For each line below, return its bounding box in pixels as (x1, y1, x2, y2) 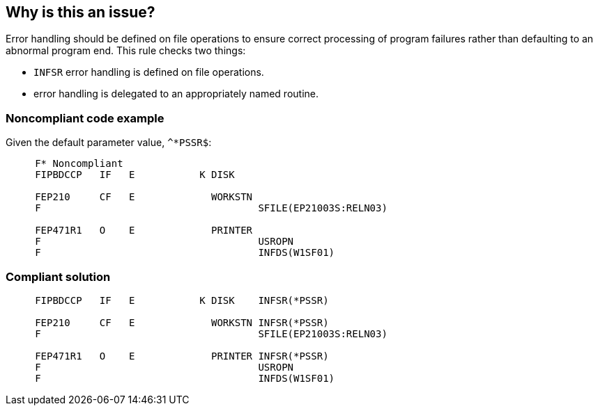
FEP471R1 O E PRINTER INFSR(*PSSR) (35, 350, 329, 362)
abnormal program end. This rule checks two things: (6, 45, 246, 57)
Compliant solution (6, 269, 111, 284)
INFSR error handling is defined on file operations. (33, 66, 264, 79)
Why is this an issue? (6, 3, 155, 21)
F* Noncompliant (35, 158, 123, 170)
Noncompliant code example (6, 111, 164, 125)
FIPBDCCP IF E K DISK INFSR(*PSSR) (35, 294, 329, 306)
